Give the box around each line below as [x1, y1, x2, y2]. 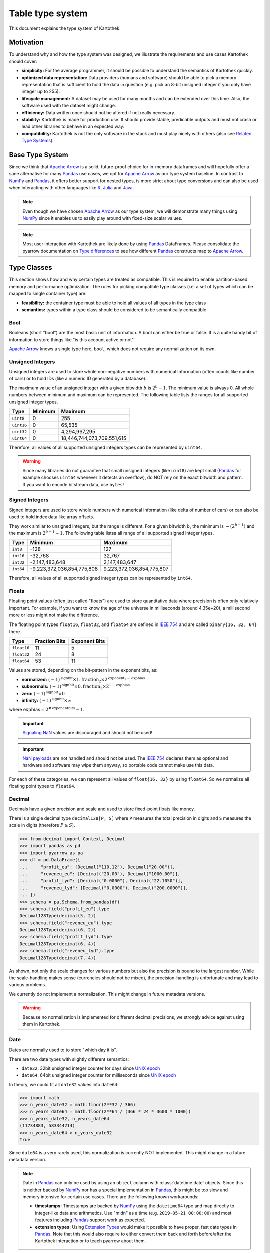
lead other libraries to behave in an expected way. [21, 123, 125, 130]
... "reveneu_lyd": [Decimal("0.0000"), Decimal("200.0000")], [19, 885, 189, 891]
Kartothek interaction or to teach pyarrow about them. [35, 1238, 146, 1244]
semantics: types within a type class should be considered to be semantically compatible [21, 307, 207, 313]
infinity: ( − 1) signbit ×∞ [21, 697, 72, 703]
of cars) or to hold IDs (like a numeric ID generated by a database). [9, 376, 147, 382]
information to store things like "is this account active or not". [9, 336, 135, 343]
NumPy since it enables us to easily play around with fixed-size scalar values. [22, 215, 182, 221]
